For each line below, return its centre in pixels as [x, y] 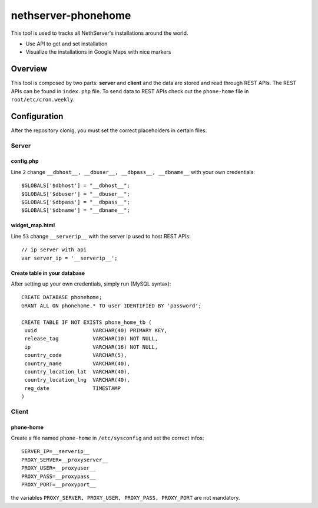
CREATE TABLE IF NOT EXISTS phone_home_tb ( [87, 322]
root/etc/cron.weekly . [43, 100]
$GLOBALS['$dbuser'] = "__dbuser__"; [76, 194]
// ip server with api [54, 250]
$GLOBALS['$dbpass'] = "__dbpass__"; [76, 202]
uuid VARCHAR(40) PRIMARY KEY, [96, 330]
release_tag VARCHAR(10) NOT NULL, [91, 339]
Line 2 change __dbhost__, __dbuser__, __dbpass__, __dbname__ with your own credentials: [133, 172]
